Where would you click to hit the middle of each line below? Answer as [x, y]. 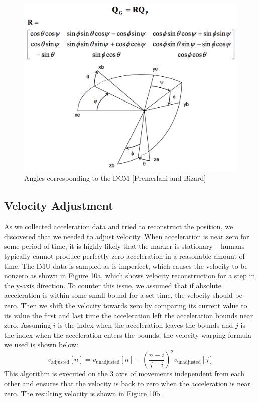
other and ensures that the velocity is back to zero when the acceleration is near [127, 384]
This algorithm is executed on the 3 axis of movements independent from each [124, 374]
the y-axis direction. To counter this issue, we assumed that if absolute [113, 285]
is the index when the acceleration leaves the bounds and [146, 325]
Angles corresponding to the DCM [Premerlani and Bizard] [115, 178]
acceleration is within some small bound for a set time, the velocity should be [123, 295]
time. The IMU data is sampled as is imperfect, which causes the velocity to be [126, 266]
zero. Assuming [28, 325]
